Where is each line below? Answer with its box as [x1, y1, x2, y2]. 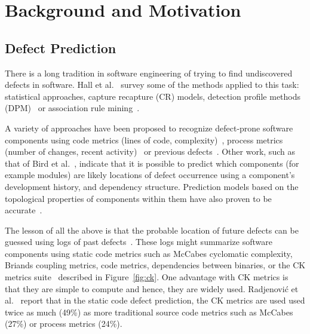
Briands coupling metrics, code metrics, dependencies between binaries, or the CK [5, 259, 306, 271]
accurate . [5, 204, 42, 216]
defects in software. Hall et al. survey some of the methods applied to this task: [5, 78, 299, 91]
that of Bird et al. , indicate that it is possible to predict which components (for [5, 157, 299, 169]
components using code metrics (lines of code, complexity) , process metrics [5, 133, 283, 146]
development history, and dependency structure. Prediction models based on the [5, 180, 299, 192]
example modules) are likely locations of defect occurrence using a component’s [5, 168, 295, 181]
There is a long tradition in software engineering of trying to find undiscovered [5, 66, 293, 79]
